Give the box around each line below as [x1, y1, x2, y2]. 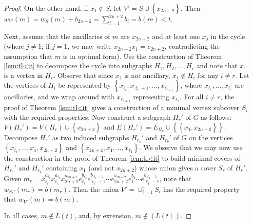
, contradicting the [164, 41, 220, 51]
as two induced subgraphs [52, 132, 129, 142]
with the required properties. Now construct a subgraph [4, 112, 171, 122]
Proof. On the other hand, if [4, 3, 88, 13]
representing [133, 92, 170, 102]
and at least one [152, 31, 200, 41]
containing [46, 162, 78, 172]
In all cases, [4, 210, 39, 221]
